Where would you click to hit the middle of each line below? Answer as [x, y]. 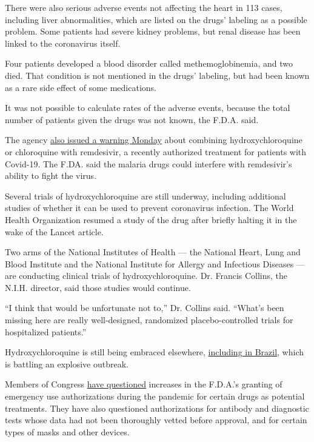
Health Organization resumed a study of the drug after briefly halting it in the [151, 219]
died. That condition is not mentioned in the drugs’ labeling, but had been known [157, 75]
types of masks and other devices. [67, 431]
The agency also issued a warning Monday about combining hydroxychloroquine [154, 140]
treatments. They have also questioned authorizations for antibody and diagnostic [157, 408]
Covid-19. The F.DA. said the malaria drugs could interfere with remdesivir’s [149, 163]
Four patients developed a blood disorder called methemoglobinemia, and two [149, 63]
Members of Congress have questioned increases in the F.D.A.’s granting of [144, 384]
